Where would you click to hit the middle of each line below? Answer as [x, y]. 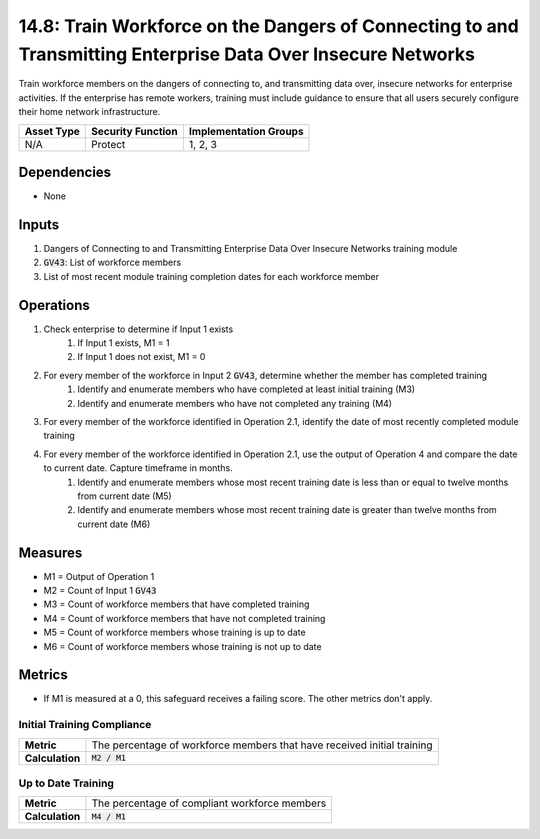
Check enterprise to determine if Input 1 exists [138, 329]
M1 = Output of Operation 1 [99, 576]
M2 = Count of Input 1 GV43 [100, 590]
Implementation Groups [246, 131]
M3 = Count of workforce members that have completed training [176, 604]
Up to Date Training [66, 783]
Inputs [39, 224]
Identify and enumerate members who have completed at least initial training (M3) [246, 389]
